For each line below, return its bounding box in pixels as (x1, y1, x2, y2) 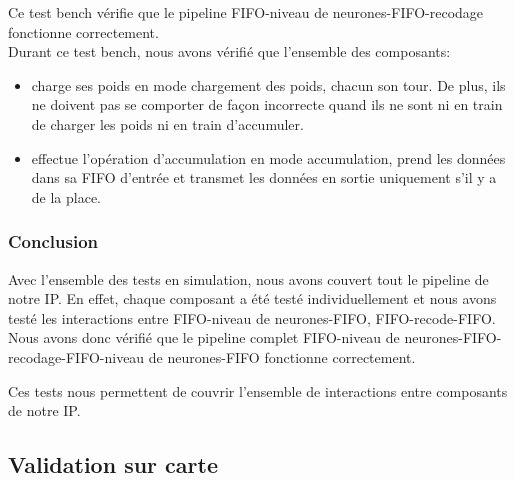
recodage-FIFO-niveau (8, 346, 145, 367)
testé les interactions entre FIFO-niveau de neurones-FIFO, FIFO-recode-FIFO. (8, 307, 496, 328)
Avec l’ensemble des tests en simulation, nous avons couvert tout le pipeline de (8, 268, 489, 289)
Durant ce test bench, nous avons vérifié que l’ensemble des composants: (8, 41, 451, 62)
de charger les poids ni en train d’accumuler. (31, 113, 304, 134)
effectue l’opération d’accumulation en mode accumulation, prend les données (31, 147, 506, 168)
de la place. (31, 186, 102, 207)
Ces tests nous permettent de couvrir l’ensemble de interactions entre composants (8, 380, 508, 401)
